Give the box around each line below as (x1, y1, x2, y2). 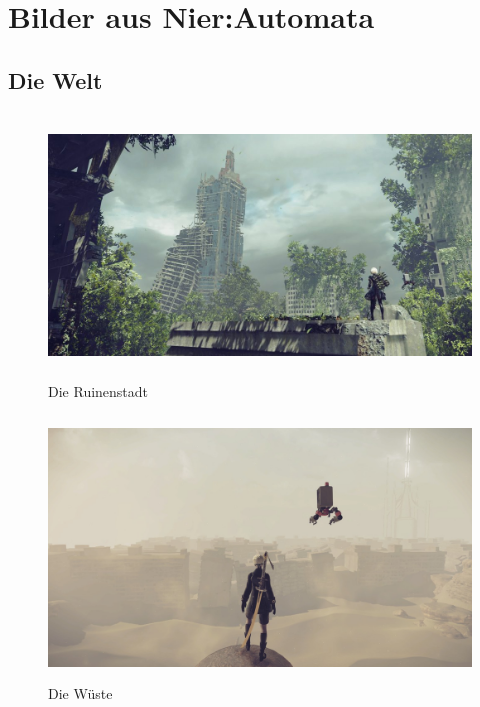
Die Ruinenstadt (48, 380, 149, 401)
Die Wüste (48, 683, 113, 704)
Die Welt (8, 64, 103, 95)
